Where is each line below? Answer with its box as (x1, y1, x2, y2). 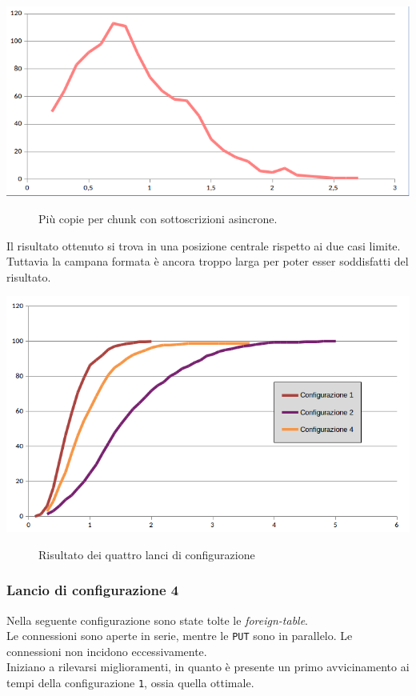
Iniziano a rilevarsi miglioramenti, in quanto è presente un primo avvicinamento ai (6, 658, 410, 675)
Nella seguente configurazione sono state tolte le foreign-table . (6, 611, 309, 628)
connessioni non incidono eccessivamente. (6, 642, 207, 659)
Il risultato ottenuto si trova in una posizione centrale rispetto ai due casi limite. (6, 237, 401, 254)
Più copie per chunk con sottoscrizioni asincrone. (38, 210, 278, 226)
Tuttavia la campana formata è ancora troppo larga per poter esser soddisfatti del (6, 253, 409, 270)
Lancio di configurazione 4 (6, 580, 179, 600)
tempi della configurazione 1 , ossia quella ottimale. (6, 674, 254, 690)
